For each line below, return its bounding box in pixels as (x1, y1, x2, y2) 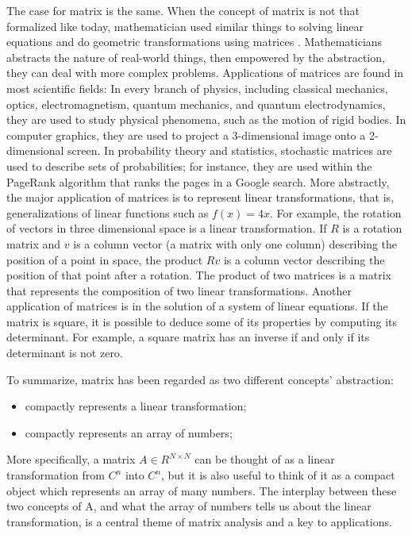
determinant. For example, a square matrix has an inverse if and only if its (6, 329, 370, 345)
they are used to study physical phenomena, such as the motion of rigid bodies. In (6, 111, 406, 128)
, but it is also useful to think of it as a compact (161, 467, 395, 483)
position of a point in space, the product (6, 251, 203, 267)
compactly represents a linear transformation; (25, 398, 247, 414)
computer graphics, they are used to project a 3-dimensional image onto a (6, 126, 366, 143)
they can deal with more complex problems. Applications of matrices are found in (6, 64, 404, 81)
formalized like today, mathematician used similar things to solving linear (6, 17, 364, 34)
